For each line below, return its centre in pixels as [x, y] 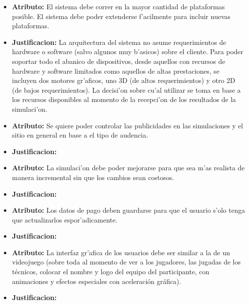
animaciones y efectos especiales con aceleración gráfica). [96, 281]
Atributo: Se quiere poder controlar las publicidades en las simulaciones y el [127, 125]
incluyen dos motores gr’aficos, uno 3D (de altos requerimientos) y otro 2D [124, 80]
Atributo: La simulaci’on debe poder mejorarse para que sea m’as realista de [128, 168]
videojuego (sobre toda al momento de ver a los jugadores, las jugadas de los [126, 262]
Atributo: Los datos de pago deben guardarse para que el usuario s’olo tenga [128, 210]
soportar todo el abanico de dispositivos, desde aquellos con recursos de [118, 61]
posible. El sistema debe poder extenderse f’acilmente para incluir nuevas [121, 16]
